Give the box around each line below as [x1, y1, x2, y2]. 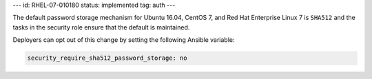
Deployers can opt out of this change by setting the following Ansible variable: [12, 36, 235, 44]
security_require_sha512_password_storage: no [27, 54, 187, 62]
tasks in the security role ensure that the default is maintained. [12, 23, 190, 31]
